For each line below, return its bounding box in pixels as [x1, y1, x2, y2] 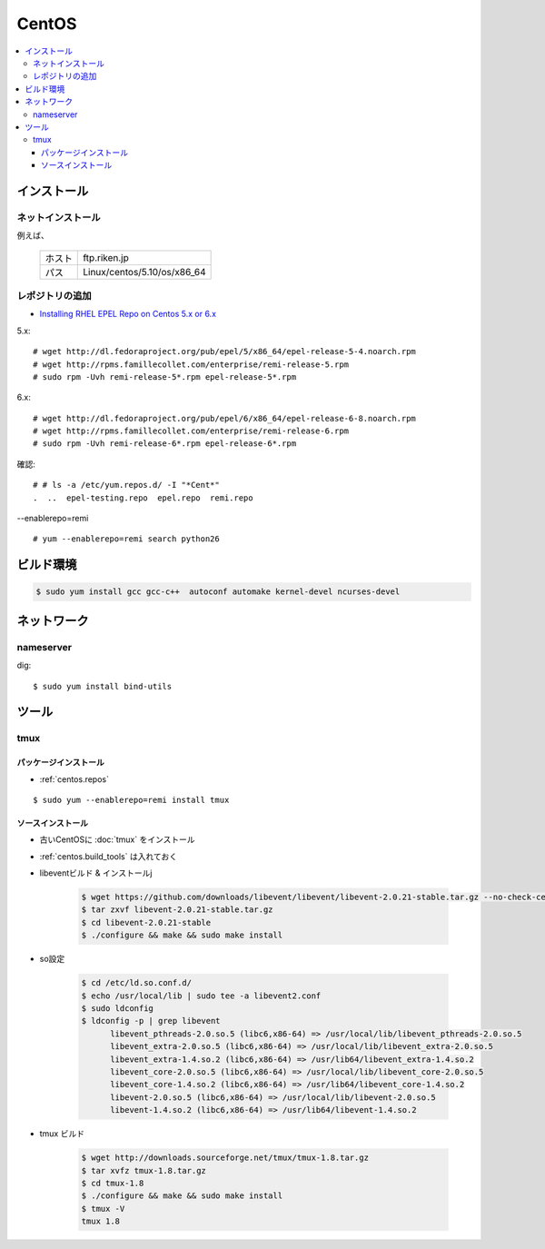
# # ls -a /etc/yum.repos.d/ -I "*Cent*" [33, 480, 220, 491]
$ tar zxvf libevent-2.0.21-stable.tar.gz [81, 905, 273, 915]
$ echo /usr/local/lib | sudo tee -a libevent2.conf [81, 990, 322, 1001]
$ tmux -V [81, 1204, 125, 1214]
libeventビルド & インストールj [39, 867, 153, 878]
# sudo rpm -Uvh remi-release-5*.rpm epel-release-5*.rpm [33, 372, 297, 382]
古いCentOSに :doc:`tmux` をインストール [39, 834, 195, 845]
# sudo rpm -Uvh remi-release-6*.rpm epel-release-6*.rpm [33, 439, 297, 449]
